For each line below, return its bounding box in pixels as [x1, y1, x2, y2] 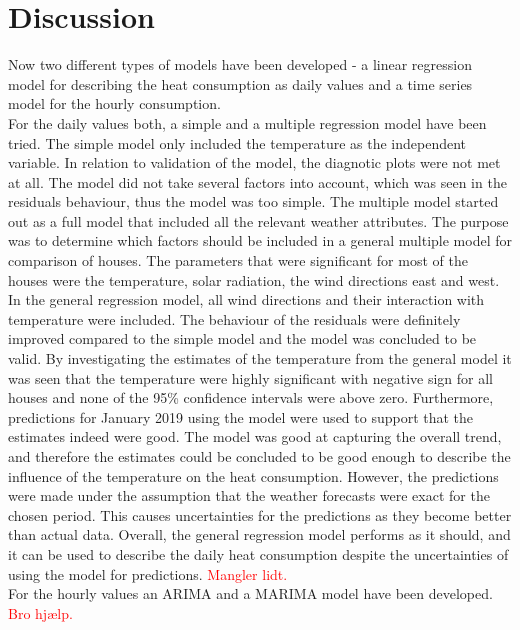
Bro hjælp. [8, 602, 73, 623]
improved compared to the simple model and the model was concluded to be [8, 328, 477, 349]
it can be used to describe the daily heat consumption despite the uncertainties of [8, 543, 509, 564]
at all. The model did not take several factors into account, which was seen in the [8, 171, 507, 192]
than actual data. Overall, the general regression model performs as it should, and [8, 524, 511, 545]
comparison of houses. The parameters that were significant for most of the [8, 250, 468, 271]
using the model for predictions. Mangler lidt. [8, 563, 288, 584]
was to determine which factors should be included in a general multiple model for [8, 230, 512, 251]
